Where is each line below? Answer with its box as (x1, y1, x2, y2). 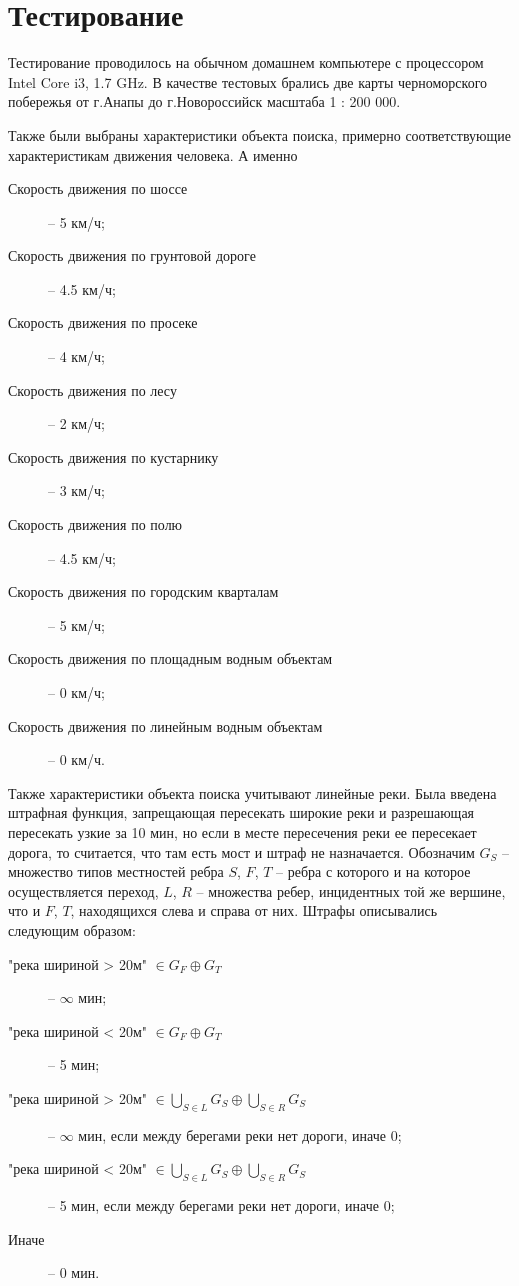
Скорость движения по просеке (8, 312, 198, 333)
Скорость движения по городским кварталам (8, 581, 279, 602)
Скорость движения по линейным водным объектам (8, 715, 323, 736)
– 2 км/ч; (48, 413, 105, 434)
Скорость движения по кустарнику (8, 446, 219, 467)
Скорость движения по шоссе (8, 178, 188, 199)
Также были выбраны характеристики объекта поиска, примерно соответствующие (8, 124, 511, 145)
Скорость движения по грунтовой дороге (8, 245, 256, 266)
